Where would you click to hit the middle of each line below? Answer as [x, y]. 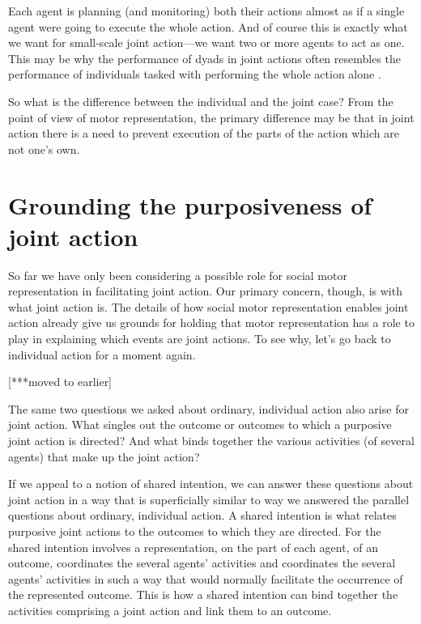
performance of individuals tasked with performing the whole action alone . [195, 74]
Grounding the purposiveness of [190, 204]
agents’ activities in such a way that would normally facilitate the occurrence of [206, 578]
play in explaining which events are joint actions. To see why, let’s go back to [200, 339]
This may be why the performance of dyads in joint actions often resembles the [205, 58]
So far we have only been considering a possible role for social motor [178, 275]
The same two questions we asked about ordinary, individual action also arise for [208, 408]
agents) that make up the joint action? [104, 456]
